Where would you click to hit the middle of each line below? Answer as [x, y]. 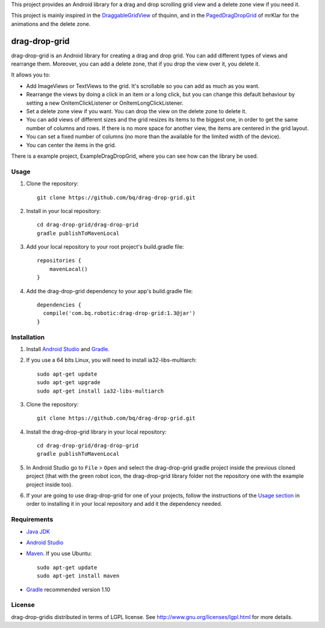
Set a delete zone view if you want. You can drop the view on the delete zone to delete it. [136, 111]
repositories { [59, 261]
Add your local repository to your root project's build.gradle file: [105, 247]
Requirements [32, 520]
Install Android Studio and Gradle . [68, 349]
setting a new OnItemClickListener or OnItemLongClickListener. [105, 103]
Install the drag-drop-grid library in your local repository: [96, 432]
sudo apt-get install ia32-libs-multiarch [101, 391]
